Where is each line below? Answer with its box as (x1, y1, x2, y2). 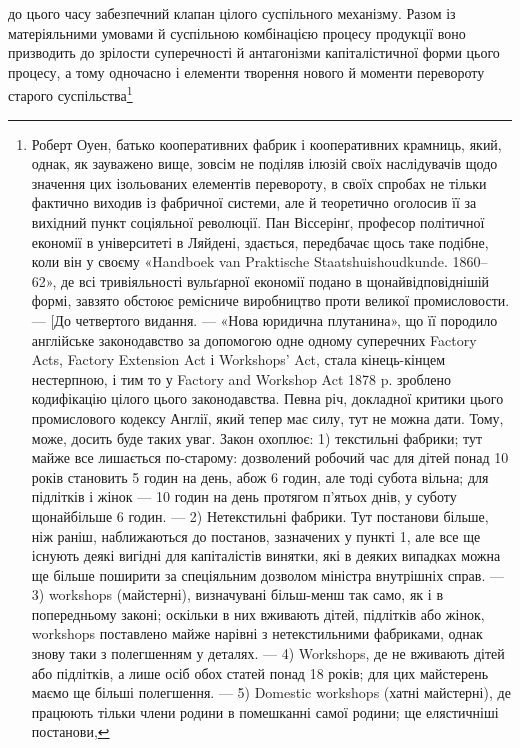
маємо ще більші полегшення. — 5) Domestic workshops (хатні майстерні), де (31, 682, 511, 703)
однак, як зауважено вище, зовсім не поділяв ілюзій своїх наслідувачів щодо (31, 153, 498, 174)
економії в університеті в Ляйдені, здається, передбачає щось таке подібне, (31, 231, 489, 252)
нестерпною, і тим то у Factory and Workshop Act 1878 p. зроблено (31, 368, 452, 389)
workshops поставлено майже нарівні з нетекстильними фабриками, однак (31, 623, 483, 644)
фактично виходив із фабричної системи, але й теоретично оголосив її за (31, 192, 477, 213)
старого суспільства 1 (8, 82, 133, 106)
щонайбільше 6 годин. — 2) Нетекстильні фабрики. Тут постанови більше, (31, 505, 489, 526)
